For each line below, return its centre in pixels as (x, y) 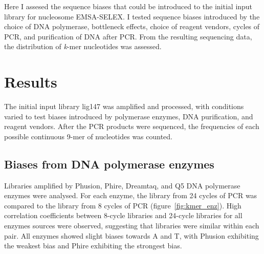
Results (31, 82)
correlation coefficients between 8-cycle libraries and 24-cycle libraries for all (123, 215)
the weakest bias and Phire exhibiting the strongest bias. (93, 246)
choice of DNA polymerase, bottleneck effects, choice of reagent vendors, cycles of (132, 26)
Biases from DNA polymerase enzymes (109, 164)
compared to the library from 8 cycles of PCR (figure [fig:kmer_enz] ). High (123, 205)
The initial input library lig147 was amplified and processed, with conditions (124, 106)
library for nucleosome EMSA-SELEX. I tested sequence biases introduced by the (132, 16)
